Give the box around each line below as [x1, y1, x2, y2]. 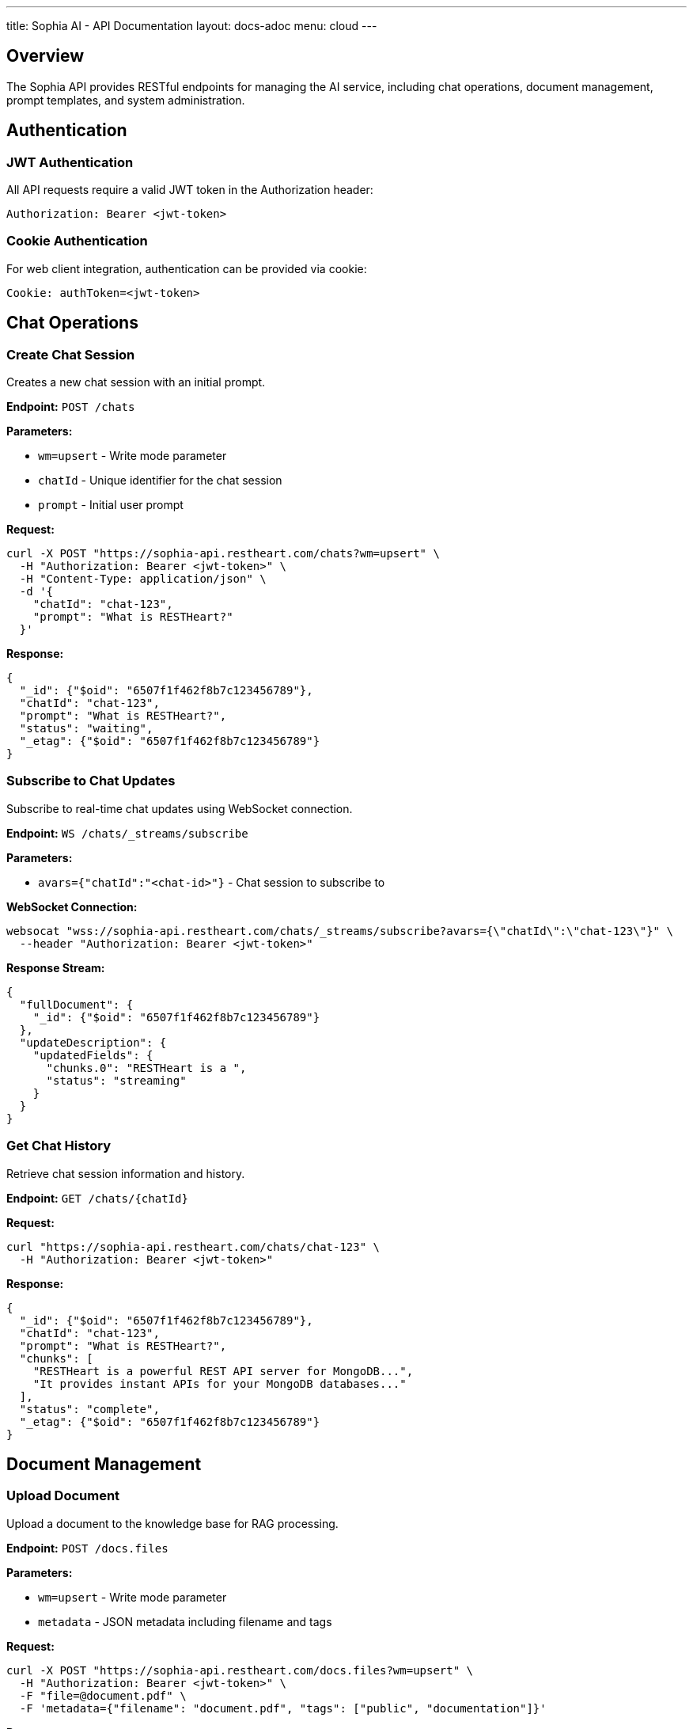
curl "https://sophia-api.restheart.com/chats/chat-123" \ [6, 1240, 381, 1253]
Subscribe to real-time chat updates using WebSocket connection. [6, 801, 353, 815]
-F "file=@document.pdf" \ [19, 1689, 187, 1702]
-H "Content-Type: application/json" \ [19, 572, 267, 586]
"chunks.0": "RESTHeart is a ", [46, 1061, 247, 1074]
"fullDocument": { [19, 997, 134, 1011]
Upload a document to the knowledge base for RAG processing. [6, 1516, 339, 1530]
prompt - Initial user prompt [38, 498, 184, 512]
